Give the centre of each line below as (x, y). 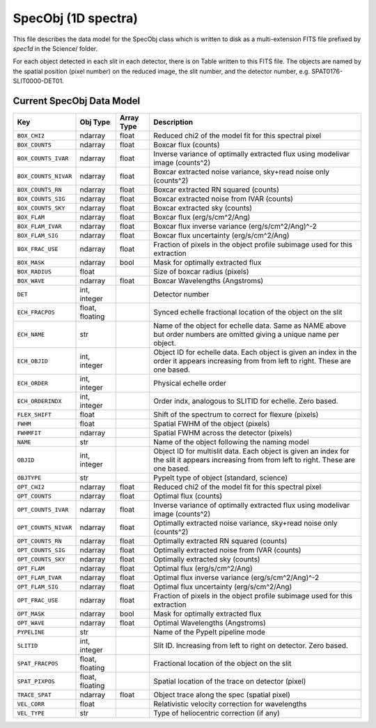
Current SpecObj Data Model (77, 101)
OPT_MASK (31, 614)
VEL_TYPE (31, 713)
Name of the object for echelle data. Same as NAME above (250, 326)
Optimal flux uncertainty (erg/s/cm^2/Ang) (223, 587)
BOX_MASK (31, 263)
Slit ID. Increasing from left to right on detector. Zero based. (251, 646)
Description (173, 122)
